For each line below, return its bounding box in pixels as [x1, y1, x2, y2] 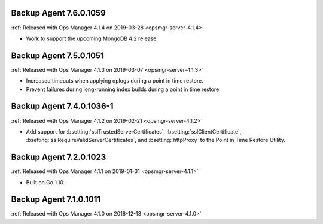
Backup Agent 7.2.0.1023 [11, 152, 106, 162]
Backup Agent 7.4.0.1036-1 [11, 101, 114, 111]
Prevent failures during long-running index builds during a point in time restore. [26, 86, 221, 93]
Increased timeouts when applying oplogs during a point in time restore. [26, 77, 203, 84]
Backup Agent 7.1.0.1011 [11, 195, 101, 205]
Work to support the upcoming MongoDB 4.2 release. [26, 35, 159, 42]
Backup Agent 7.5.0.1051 [11, 50, 105, 60]
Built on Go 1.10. [26, 178, 65, 186]
